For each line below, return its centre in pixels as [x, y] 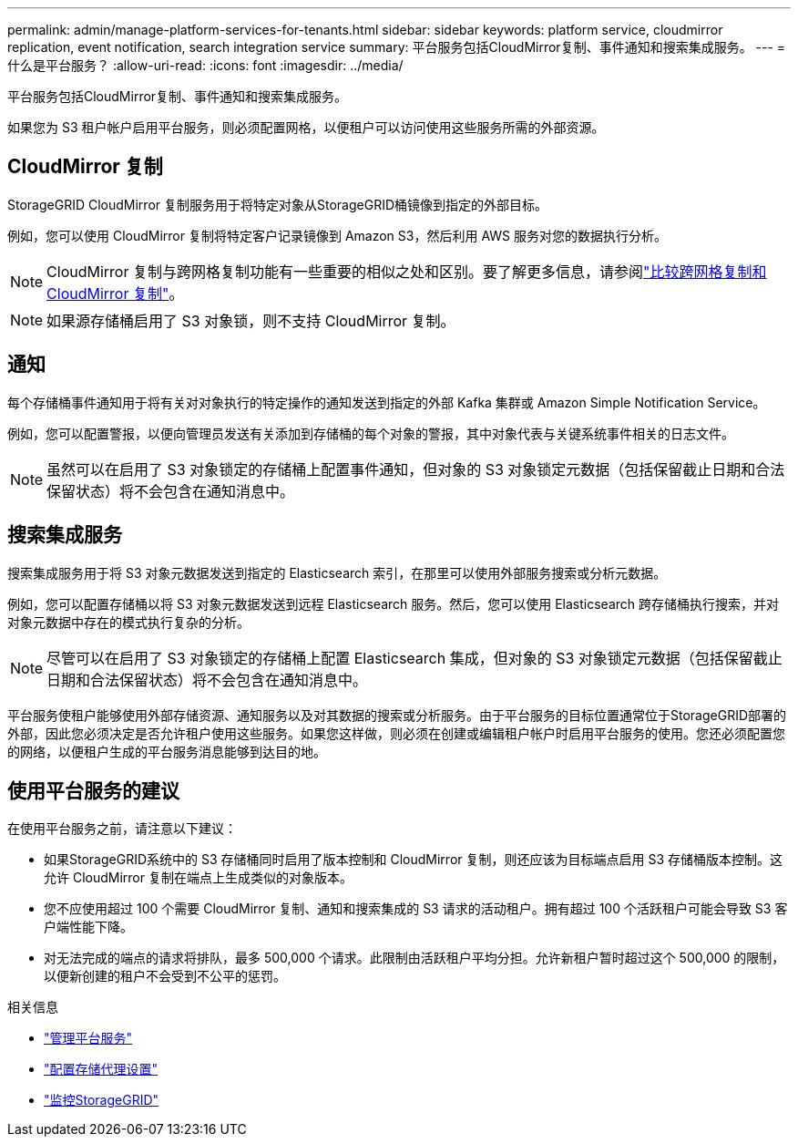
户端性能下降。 [88, 927]
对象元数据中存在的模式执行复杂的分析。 [128, 622]
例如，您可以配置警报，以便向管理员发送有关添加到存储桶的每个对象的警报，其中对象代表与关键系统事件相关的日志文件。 [371, 433]
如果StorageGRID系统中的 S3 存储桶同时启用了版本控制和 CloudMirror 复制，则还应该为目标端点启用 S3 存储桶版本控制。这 [413, 860]
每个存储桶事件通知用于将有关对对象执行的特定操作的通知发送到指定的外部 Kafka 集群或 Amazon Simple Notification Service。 [387, 402]
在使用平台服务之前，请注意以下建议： [122, 829]
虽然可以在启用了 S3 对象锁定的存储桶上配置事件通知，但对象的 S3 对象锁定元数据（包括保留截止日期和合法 [416, 469]
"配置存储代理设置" [101, 1069]
